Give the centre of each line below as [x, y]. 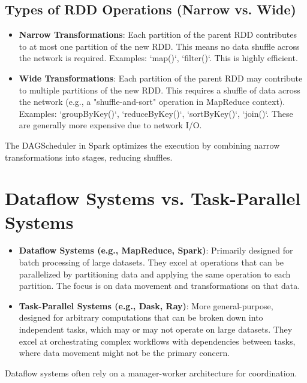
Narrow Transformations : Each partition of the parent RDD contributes [158, 34]
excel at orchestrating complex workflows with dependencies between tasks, [157, 341]
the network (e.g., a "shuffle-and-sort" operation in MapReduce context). [152, 102]
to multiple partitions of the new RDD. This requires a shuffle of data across [159, 90]
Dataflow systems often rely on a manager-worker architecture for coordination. [151, 373]
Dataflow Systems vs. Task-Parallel [153, 198]
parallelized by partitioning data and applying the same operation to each [155, 274]
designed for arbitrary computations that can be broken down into [141, 317]
